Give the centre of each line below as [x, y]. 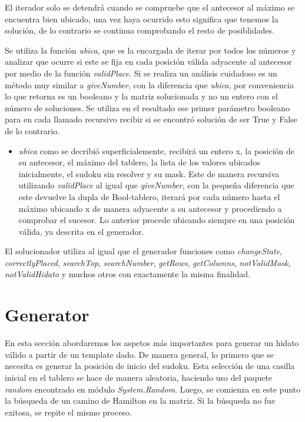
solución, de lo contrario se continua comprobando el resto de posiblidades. [140, 30]
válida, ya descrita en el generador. [81, 231]
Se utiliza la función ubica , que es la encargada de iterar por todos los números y [150, 50]
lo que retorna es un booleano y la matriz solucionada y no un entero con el [141, 96]
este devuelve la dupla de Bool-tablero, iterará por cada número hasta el [149, 196]
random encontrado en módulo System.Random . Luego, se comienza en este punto [153, 389]
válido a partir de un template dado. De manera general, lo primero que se [139, 354]
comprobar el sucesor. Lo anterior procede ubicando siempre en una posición [157, 220]
